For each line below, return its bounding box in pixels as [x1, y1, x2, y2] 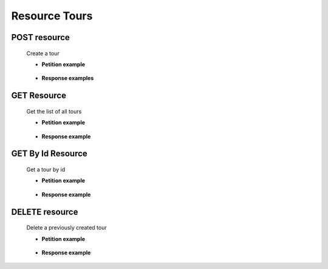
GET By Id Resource [11, 149, 87, 159]
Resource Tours [11, 9, 93, 22]
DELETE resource [11, 206, 78, 217]
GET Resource [11, 90, 67, 101]
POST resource [11, 32, 70, 43]
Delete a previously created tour [26, 224, 107, 231]
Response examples [41, 75, 94, 82]
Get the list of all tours [26, 107, 82, 115]
